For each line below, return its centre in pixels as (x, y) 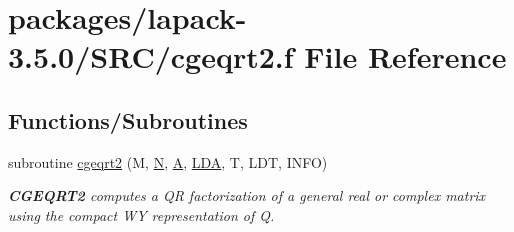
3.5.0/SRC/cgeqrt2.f (151, 56)
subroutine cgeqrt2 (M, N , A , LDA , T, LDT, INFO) (168, 161)
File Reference (405, 56)
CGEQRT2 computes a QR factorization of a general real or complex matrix (247, 195)
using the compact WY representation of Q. (141, 214)
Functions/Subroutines (128, 119)
